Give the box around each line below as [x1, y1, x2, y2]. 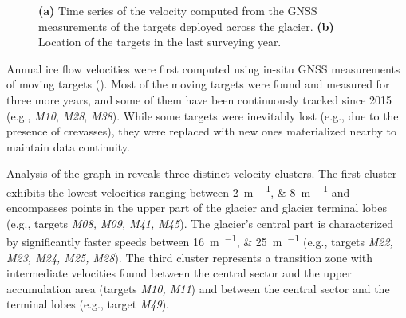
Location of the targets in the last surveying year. [38, 33, 282, 50]
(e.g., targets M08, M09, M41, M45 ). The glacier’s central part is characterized [6, 214, 394, 231]
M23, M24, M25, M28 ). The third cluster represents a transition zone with [6, 249, 373, 265]
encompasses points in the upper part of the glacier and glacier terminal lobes [6, 199, 387, 216]
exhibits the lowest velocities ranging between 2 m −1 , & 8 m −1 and [6, 181, 350, 200]
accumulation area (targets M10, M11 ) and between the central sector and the [6, 280, 390, 296]
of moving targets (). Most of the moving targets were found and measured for [6, 76, 390, 92]
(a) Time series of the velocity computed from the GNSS [38, 2, 317, 18]
